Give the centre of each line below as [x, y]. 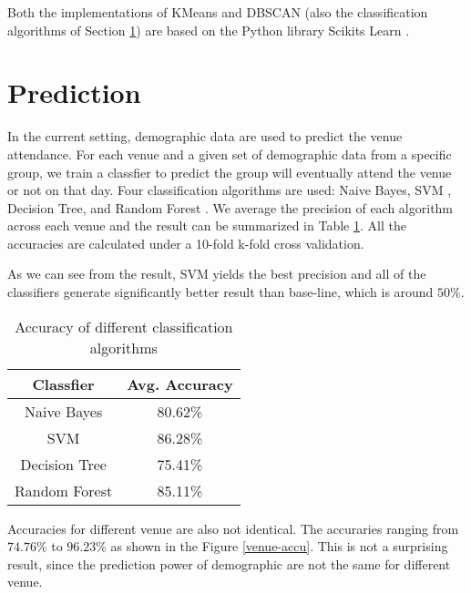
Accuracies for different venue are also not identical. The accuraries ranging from [233, 528]
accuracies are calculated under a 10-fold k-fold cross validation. [186, 243]
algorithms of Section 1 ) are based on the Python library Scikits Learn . [209, 30]
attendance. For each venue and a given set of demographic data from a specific [230, 154]
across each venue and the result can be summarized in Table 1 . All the [207, 225]
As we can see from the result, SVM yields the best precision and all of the [217, 274]
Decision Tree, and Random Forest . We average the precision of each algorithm [230, 207]
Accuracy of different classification [124, 326]
